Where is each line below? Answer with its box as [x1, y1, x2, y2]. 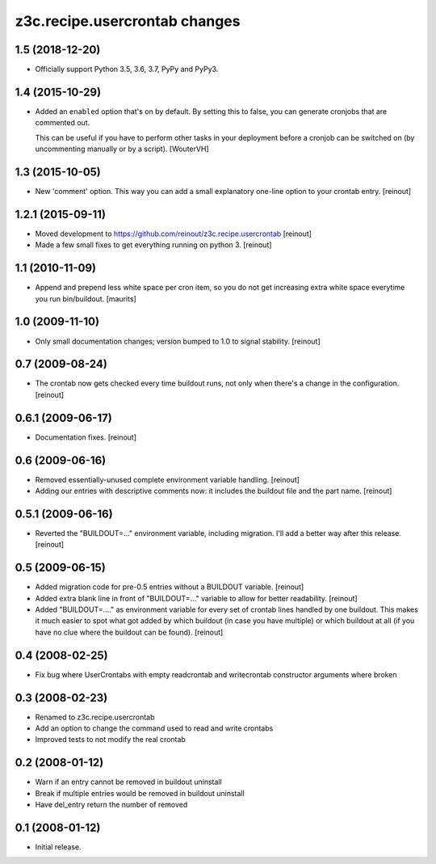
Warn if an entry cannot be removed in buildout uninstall [35, 777, 222, 787]
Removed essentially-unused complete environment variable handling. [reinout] [35, 474, 300, 484]
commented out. [35, 118, 90, 128]
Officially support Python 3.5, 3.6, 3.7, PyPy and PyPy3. [35, 65, 219, 74]
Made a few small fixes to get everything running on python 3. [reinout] [35, 240, 272, 250]
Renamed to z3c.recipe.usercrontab [35, 712, 155, 722]
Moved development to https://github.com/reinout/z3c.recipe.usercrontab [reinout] [35, 229, 312, 238]
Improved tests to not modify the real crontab [35, 735, 186, 744]
